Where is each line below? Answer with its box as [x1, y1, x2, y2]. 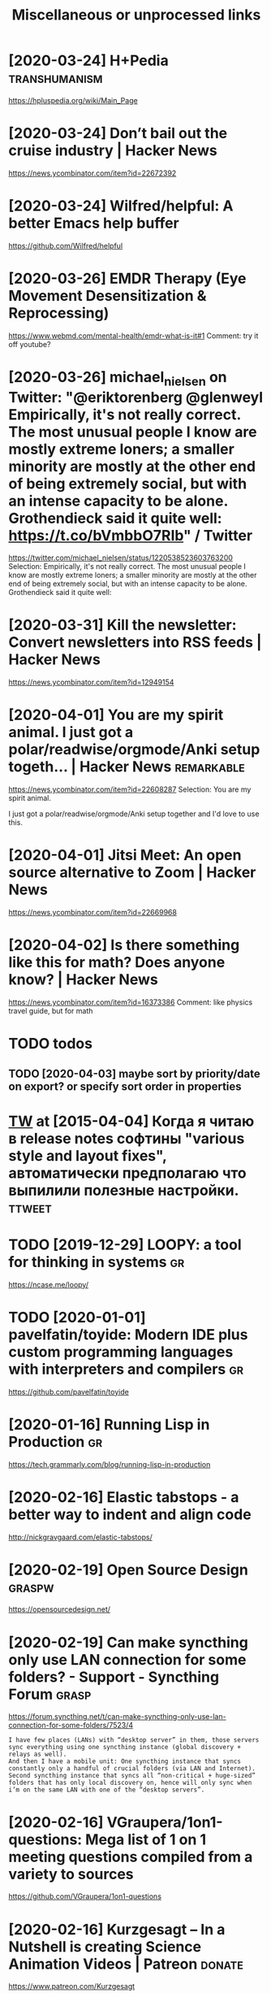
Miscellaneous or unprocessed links [11, 6, 261, 24]
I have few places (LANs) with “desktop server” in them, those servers [8, 1736, 260, 1744]
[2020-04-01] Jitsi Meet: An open [8, 846, 242, 865]
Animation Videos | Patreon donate [8, 1955, 243, 1973]
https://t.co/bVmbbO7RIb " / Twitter [8, 526, 253, 545]
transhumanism [8, 69, 103, 87]
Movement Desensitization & [8, 287, 207, 305]
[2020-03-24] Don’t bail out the [8, 124, 228, 143]
